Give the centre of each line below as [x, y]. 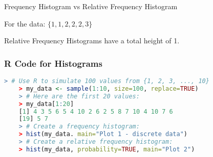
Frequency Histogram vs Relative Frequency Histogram [91, 6]
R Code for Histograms [53, 63]
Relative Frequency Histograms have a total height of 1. [92, 41]
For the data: [25, 23]
